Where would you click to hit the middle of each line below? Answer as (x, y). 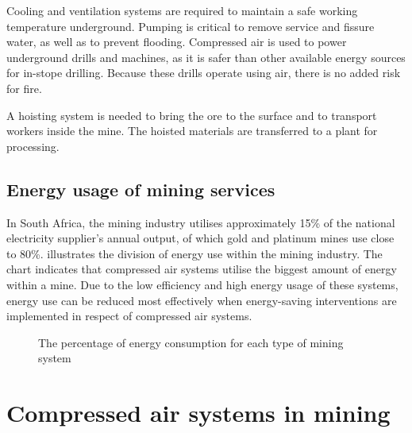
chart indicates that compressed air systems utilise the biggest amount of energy (202, 269)
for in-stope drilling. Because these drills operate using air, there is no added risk (204, 73)
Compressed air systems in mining (198, 413)
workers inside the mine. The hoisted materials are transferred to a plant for (192, 131)
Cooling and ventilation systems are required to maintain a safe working (182, 10)
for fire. (24, 88)
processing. (33, 146)
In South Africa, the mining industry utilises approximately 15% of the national (201, 222)
